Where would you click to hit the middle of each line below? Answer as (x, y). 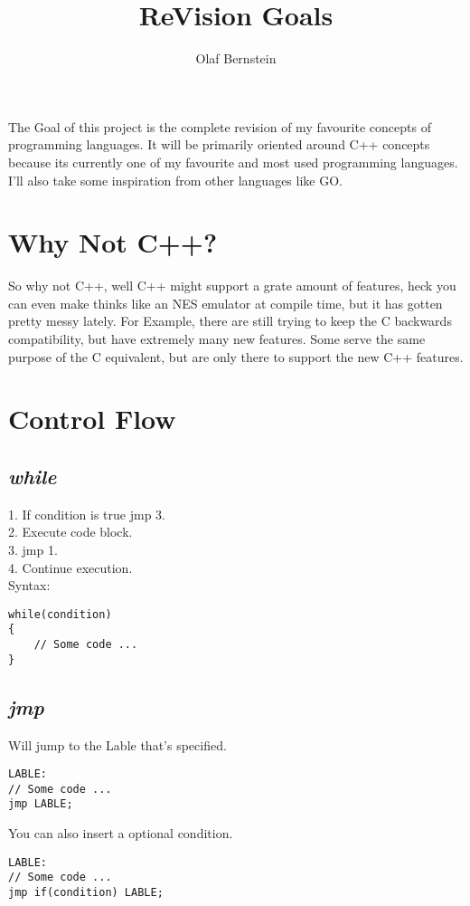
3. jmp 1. (33, 549)
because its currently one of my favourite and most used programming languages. (233, 162)
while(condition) (60, 614)
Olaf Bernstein (236, 58)
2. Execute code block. (70, 532)
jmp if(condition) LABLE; (86, 893)
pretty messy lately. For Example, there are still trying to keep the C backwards (230, 321)
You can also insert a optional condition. (121, 833)
